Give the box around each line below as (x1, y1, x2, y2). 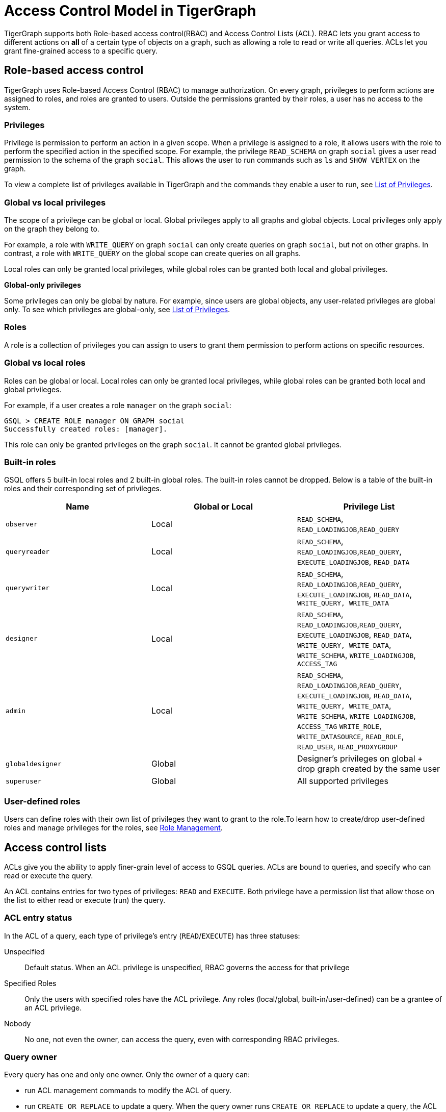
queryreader (6, 547, 50, 555)
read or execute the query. (4, 871, 93, 880)
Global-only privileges (4, 281, 82, 290)
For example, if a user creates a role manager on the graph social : (4, 400, 231, 410)
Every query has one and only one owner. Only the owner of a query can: (4, 1070, 250, 1079)
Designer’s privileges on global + (297, 753, 423, 764)
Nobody (4, 1019, 31, 1028)
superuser (6, 777, 42, 785)
